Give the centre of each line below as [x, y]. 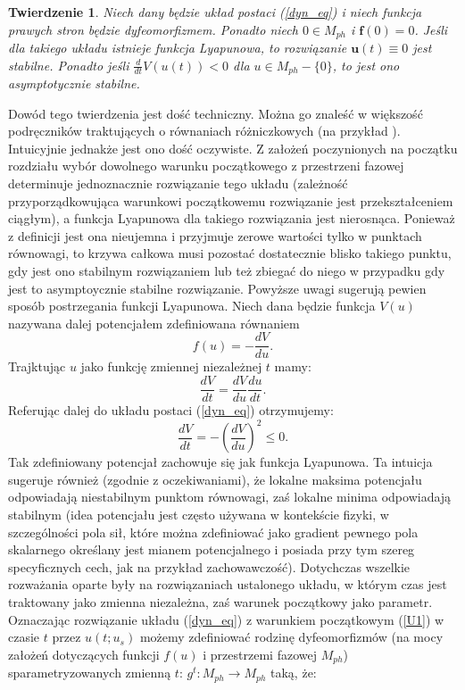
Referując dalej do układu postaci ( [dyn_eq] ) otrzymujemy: [171, 410]
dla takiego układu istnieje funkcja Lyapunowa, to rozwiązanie [178, 48]
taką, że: [294, 673]
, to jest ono [366, 65]
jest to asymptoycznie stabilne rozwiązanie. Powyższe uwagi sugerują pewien [217, 288]
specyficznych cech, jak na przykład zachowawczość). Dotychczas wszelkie [209, 566]
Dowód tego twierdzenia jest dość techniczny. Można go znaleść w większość [216, 113]
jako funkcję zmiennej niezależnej [171, 366]
